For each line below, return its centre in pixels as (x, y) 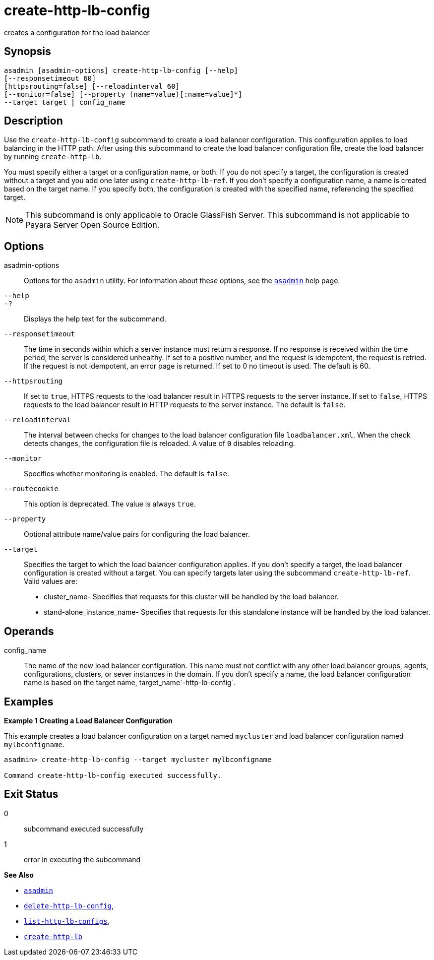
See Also (19, 875)
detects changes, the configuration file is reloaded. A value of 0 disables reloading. (159, 444)
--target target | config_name (65, 102)
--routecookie (31, 489)
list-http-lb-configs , (67, 921)
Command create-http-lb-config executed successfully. (113, 775)
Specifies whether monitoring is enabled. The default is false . (127, 474)
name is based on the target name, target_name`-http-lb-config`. (130, 683)
